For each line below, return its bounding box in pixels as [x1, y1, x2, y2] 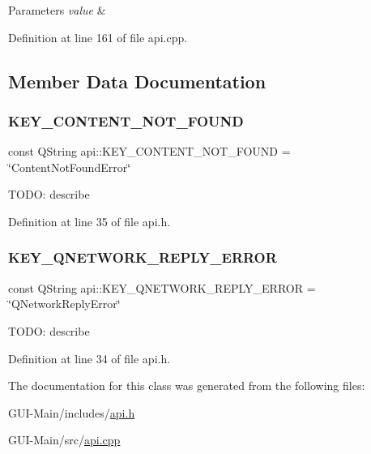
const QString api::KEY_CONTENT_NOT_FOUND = [8, 143, 291, 160]
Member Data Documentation [8, 68, 267, 93]
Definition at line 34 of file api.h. [8, 349, 171, 366]
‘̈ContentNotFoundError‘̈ [8, 158, 131, 175]
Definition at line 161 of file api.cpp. [8, 28, 188, 45]
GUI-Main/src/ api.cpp [8, 431, 121, 448]
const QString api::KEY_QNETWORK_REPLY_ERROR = [8, 279, 316, 296]
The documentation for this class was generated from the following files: [8, 377, 365, 394]
